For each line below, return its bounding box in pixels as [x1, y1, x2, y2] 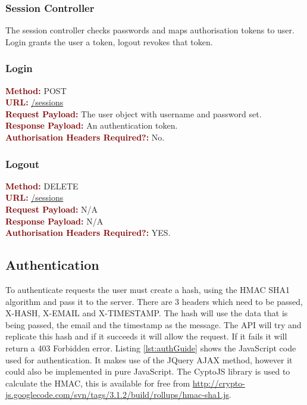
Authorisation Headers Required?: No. [5, 131, 165, 143]
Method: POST [5, 84, 67, 96]
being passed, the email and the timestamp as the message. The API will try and [5, 318, 302, 331]
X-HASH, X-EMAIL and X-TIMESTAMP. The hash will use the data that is [5, 307, 288, 319]
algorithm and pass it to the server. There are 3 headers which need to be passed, [5, 295, 303, 307]
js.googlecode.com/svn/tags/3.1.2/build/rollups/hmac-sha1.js [5, 388, 229, 401]
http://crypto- [192, 376, 245, 389]
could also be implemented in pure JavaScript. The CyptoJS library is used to [5, 365, 290, 378]
